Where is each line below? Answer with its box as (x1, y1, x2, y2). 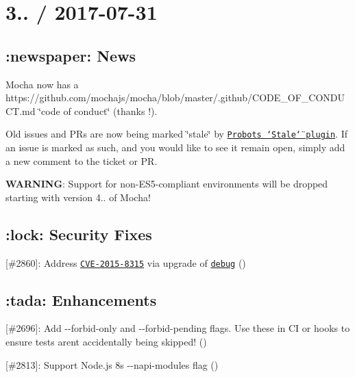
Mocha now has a (5, 77, 79, 91)
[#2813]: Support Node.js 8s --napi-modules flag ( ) (5, 357, 219, 372)
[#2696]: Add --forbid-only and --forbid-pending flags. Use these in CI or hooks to (5, 321, 350, 335)
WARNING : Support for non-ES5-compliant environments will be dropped (5, 177, 328, 191)
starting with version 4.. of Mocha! (5, 190, 151, 204)
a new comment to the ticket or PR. (5, 153, 158, 168)
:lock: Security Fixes (5, 223, 152, 244)
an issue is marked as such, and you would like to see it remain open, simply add (5, 140, 345, 155)
